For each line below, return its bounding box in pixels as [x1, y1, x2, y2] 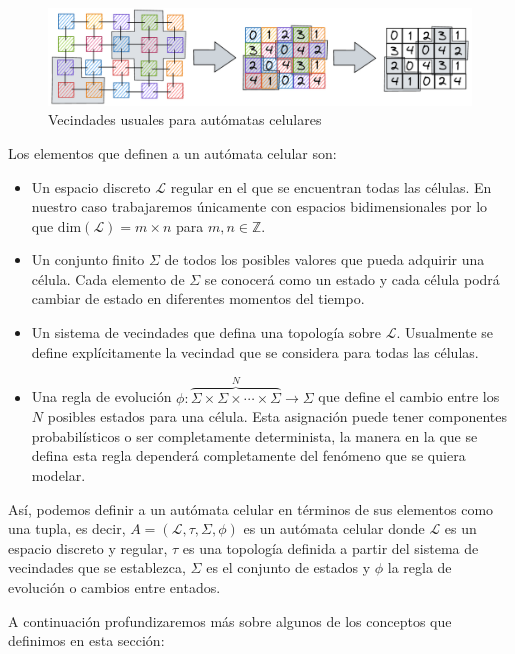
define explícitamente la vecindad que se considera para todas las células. [31, 341, 479, 362]
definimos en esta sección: [8, 630, 165, 651]
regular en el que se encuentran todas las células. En [170, 176, 492, 197]
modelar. [31, 465, 86, 486]
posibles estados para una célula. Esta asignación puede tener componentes [47, 406, 508, 427]
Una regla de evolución [31, 386, 172, 407]
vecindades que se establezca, [8, 557, 186, 578]
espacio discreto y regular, [8, 537, 168, 558]
